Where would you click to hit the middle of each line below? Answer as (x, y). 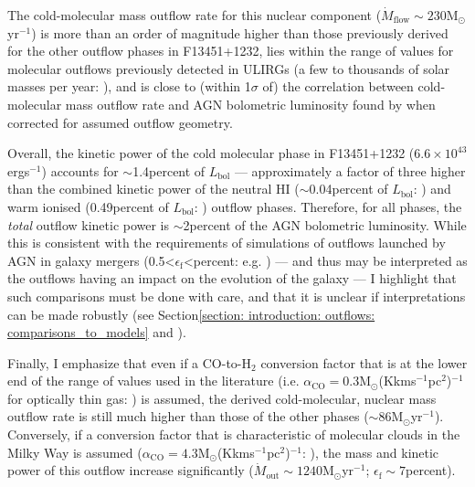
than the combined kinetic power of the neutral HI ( (153, 189)
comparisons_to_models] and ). (97, 332)
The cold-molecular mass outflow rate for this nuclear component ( (195, 15)
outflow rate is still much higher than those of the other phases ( (188, 416)
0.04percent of (348, 189)
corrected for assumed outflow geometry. (120, 122)
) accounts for (80, 170)
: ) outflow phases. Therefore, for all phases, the (328, 206)
